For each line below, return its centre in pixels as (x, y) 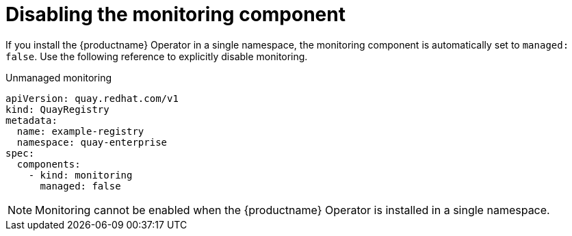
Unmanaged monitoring (59, 77)
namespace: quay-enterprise (92, 142)
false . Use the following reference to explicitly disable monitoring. (157, 56)
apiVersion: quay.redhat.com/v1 (92, 98)
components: (49, 164)
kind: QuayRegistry (57, 109)
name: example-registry (80, 131)
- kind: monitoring (80, 175)
